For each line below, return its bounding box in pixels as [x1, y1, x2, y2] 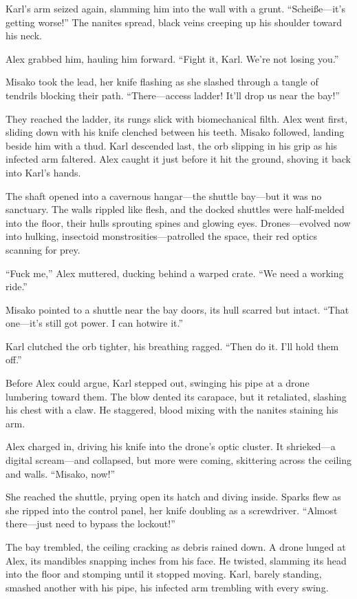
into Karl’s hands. [6, 165, 81, 179]
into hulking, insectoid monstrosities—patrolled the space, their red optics [6, 229, 317, 243]
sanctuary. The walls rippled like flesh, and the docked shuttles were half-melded [6, 202, 345, 216]
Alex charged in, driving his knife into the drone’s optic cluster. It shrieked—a [6, 439, 336, 454]
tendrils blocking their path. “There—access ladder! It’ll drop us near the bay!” [6, 88, 340, 102]
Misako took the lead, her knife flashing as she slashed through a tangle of [6, 74, 318, 89]
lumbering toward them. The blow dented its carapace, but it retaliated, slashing [6, 389, 347, 403]
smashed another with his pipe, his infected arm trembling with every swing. [6, 580, 329, 594]
